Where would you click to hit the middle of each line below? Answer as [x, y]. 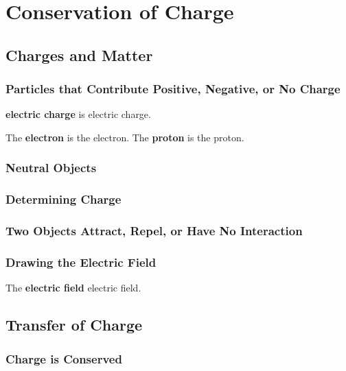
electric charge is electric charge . [78, 114]
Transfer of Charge [74, 325]
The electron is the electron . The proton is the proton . [125, 137]
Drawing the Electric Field [81, 262]
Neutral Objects [51, 168]
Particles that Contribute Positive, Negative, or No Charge [173, 89]
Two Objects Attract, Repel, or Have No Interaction [154, 231]
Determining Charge [64, 199]
